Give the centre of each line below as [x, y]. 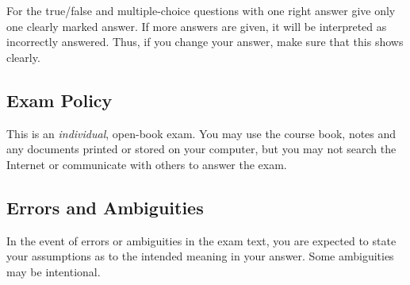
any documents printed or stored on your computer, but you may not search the [201, 149]
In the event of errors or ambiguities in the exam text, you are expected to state [201, 240]
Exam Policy [59, 100]
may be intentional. [54, 271]
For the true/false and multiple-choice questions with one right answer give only [201, 10]
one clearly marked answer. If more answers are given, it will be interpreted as [197, 26]
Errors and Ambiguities [105, 207]
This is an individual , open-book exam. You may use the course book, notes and [201, 133]
